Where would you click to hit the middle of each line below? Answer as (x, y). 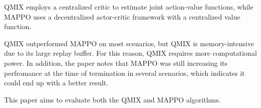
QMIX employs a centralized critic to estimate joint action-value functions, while (129, 7)
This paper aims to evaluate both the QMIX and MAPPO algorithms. (112, 99)
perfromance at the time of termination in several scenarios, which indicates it (124, 73)
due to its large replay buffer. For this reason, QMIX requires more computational (130, 53)
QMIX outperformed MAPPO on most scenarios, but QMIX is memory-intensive (129, 43)
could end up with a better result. (56, 83)
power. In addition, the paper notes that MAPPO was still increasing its (116, 63)
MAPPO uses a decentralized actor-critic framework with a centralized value (122, 16)
